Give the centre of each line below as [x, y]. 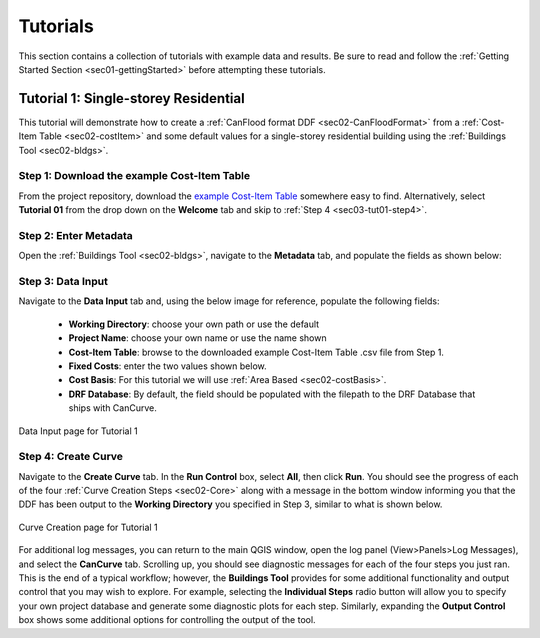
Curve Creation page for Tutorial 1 [88, 527]
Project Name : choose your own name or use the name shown [197, 338]
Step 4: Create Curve [71, 457]
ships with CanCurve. [112, 408]
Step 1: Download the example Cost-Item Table [134, 176]
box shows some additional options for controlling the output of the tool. [167, 620]
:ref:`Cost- [483, 122]
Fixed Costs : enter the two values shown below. [167, 366]
